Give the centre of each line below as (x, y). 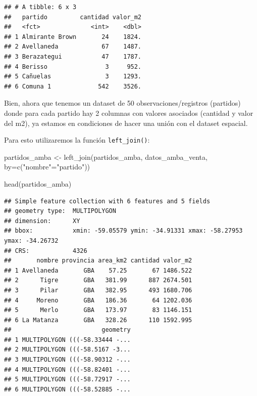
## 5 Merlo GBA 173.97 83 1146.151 (98, 310)
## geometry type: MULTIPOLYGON (60, 211)
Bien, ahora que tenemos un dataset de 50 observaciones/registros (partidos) (122, 103)
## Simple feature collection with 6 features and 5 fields (107, 201)
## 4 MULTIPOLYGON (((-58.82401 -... (67, 369)
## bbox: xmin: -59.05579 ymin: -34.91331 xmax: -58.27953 (123, 231)
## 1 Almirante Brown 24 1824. (73, 37)
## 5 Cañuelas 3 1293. (73, 77)
